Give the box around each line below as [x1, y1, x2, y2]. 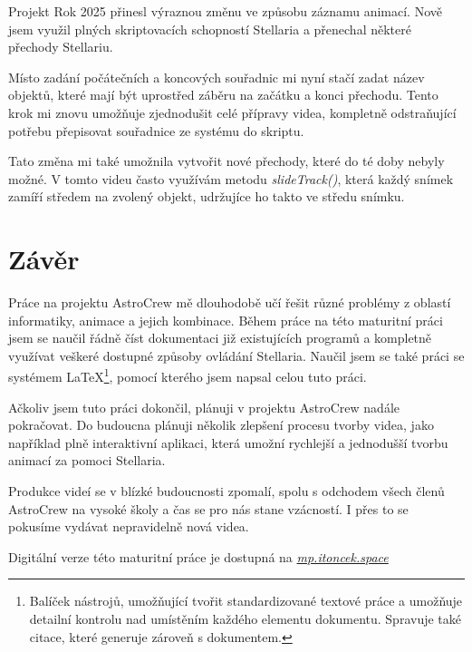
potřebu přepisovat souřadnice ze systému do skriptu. [8, 121, 304, 140]
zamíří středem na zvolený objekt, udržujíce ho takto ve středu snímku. [8, 187, 405, 206]
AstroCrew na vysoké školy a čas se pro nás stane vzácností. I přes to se [8, 499, 409, 518]
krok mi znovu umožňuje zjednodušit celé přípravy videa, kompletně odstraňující [8, 102, 457, 122]
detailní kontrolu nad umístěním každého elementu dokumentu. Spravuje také [29, 609, 461, 628]
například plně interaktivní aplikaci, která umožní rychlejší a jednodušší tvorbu [8, 433, 448, 452]
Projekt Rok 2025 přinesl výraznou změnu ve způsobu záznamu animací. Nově [8, 2, 442, 20]
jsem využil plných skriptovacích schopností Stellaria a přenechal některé [8, 19, 411, 38]
